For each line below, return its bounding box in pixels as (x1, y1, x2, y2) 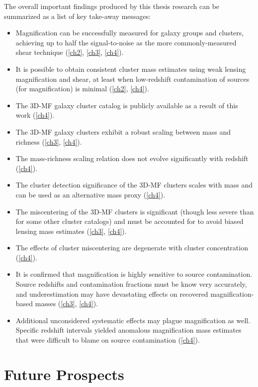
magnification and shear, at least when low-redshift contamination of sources (15, 73, 250, 84)
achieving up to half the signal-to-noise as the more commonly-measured (15, 37, 237, 47)
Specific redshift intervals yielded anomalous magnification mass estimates (15, 325, 242, 335)
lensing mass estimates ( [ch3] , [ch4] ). (15, 225, 127, 236)
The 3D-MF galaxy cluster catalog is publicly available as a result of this (15, 100, 238, 110)
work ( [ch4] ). (15, 110, 55, 120)
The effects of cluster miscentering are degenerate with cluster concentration (15, 242, 248, 253)
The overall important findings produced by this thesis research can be (4, 1, 220, 11)
